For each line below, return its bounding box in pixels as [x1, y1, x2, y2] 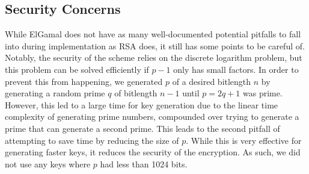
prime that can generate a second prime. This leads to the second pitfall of [5, 122, 280, 134]
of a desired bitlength [172, 75, 251, 87]
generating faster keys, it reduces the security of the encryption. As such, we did [5, 146, 301, 158]
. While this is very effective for [186, 134, 302, 146]
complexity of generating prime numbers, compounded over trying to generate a [5, 110, 299, 123]
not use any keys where [5, 157, 91, 170]
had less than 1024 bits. [100, 157, 188, 170]
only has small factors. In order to [173, 63, 299, 75]
